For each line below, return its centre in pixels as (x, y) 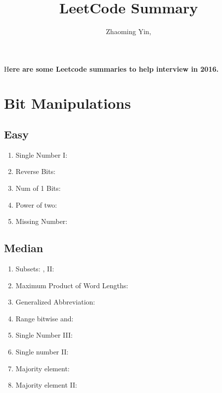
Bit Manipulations (67, 103)
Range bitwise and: (44, 318)
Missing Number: (42, 221)
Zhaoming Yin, (129, 31)
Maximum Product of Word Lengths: (72, 285)
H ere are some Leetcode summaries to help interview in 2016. (111, 68)
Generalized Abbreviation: (55, 302)
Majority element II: (46, 385)
